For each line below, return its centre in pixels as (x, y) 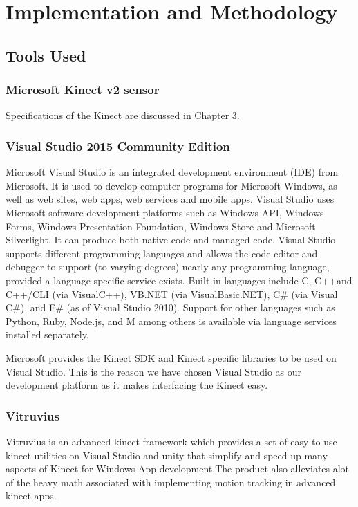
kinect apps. (31, 496)
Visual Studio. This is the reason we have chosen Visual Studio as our (153, 371)
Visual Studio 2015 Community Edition (118, 146)
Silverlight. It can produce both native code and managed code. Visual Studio (171, 240)
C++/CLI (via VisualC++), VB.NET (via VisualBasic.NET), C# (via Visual (172, 294)
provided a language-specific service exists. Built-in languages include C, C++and (179, 280)
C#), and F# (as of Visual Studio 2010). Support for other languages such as (170, 307)
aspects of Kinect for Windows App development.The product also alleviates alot (178, 469)
